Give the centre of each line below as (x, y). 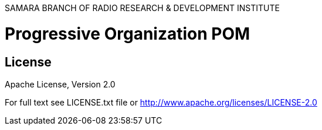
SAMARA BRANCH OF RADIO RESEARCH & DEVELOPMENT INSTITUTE (142, 8)
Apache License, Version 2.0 (60, 84)
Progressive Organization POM (128, 34)
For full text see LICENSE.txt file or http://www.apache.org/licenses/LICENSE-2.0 (161, 102)
